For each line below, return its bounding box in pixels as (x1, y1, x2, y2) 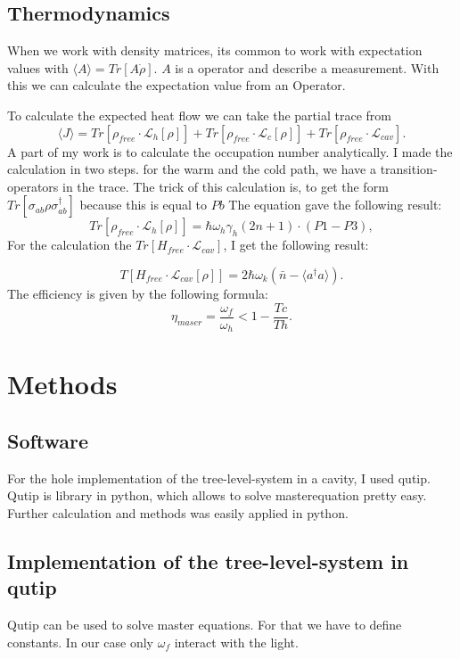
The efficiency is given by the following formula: (7, 284, 268, 302)
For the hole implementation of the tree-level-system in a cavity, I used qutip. (7, 468, 431, 487)
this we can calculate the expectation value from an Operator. (7, 76, 346, 95)
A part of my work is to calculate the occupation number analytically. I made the (7, 142, 453, 161)
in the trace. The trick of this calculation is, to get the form (62, 177, 389, 195)
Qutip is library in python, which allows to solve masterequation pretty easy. (7, 486, 427, 505)
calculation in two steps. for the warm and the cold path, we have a (7, 160, 376, 178)
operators (7, 177, 59, 195)
